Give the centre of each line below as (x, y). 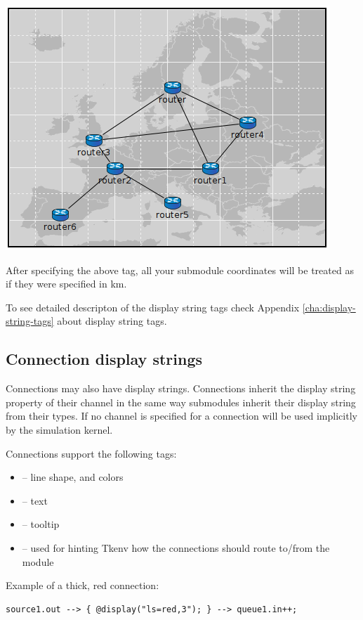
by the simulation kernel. (59, 429)
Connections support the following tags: (91, 453)
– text (35, 500)
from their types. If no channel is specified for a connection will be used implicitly (181, 416)
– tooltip (41, 524)
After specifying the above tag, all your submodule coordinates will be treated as (180, 270)
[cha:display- (329, 307)
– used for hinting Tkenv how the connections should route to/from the (176, 547)
